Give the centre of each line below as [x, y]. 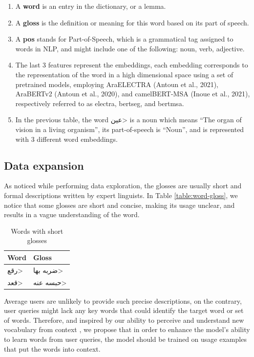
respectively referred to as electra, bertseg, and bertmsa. [100, 103]
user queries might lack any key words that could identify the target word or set [124, 310]
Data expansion [44, 165]
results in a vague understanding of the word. [72, 214]
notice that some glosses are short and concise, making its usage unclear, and [119, 205]
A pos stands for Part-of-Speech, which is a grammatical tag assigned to [124, 39]
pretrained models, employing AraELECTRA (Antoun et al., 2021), [117, 84]
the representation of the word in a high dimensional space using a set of [124, 74]
